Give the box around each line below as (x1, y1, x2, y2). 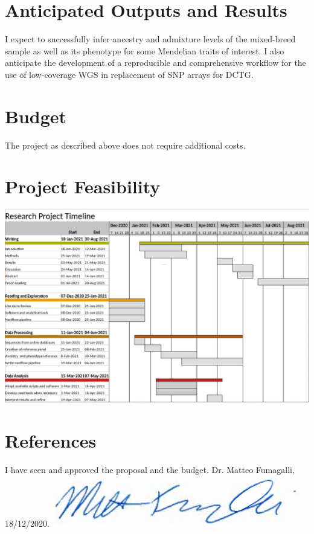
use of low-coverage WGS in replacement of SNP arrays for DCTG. (5, 68, 254, 80)
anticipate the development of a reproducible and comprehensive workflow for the (5, 56, 306, 69)
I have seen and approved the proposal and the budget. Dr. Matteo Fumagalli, (5, 463, 295, 475)
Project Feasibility (5, 174, 161, 199)
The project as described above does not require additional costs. (5, 138, 246, 151)
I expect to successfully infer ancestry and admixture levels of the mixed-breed (5, 33, 296, 45)
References (5, 428, 97, 453)
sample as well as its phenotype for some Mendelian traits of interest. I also (5, 44, 284, 57)
